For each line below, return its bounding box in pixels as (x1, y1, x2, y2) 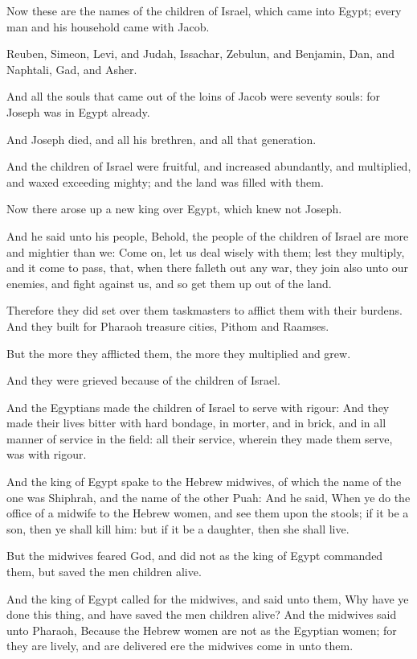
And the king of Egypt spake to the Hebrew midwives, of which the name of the (6, 473, 402, 490)
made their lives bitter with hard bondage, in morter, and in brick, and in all (6, 414, 386, 431)
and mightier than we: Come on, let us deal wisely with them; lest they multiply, (6, 243, 405, 260)
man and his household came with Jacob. (6, 18, 210, 35)
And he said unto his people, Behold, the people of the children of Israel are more (6, 227, 409, 244)
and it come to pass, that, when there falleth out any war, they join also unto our (6, 259, 409, 276)
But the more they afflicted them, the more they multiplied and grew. (6, 344, 351, 361)
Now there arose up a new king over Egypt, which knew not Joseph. (6, 200, 342, 217)
